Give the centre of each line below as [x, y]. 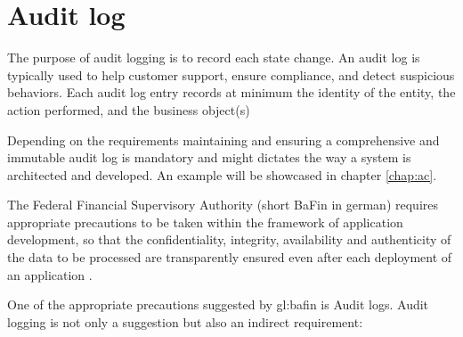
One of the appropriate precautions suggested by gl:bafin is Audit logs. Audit [218, 304]
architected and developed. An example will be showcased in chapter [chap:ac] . [222, 174]
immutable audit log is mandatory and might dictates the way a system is [209, 157]
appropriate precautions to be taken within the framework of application [205, 222]
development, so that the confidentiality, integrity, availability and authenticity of [229, 239]
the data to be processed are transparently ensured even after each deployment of [230, 257]
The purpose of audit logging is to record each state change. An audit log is [214, 58]
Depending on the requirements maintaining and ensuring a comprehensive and [223, 140]
